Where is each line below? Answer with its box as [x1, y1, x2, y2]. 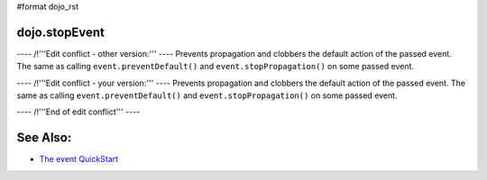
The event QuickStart [39, 154, 119, 165]
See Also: [16, 130, 72, 146]
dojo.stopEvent [16, 24, 106, 40]
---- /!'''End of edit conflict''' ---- [16, 106, 141, 117]
